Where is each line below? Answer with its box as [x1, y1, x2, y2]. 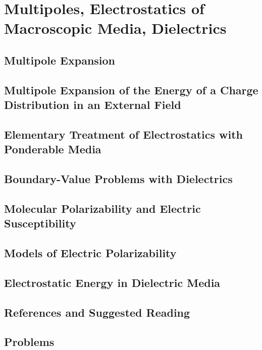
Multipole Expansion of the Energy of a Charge [4, 82, 258, 97]
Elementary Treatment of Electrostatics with [4, 126, 243, 142]
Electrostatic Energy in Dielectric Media [4, 274, 221, 290]
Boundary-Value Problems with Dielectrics [4, 171, 233, 187]
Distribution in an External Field [4, 97, 181, 112]
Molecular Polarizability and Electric [4, 200, 201, 216]
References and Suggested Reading [4, 304, 190, 320]
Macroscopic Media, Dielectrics [4, 18, 227, 38]
